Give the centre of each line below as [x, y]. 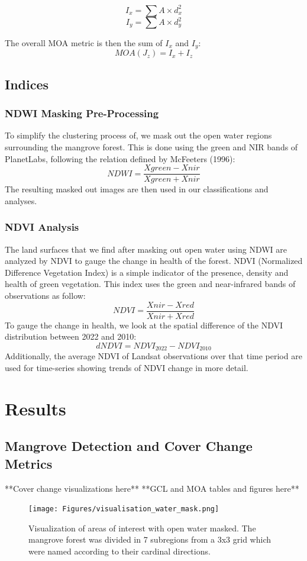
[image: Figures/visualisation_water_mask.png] [124, 509]
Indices [27, 84]
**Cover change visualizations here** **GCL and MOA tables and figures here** [152, 488]
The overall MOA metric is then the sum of [84, 43]
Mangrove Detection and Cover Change [129, 446]
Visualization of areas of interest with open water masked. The [142, 528]
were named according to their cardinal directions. [119, 551]
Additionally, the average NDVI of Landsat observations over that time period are [153, 356]
